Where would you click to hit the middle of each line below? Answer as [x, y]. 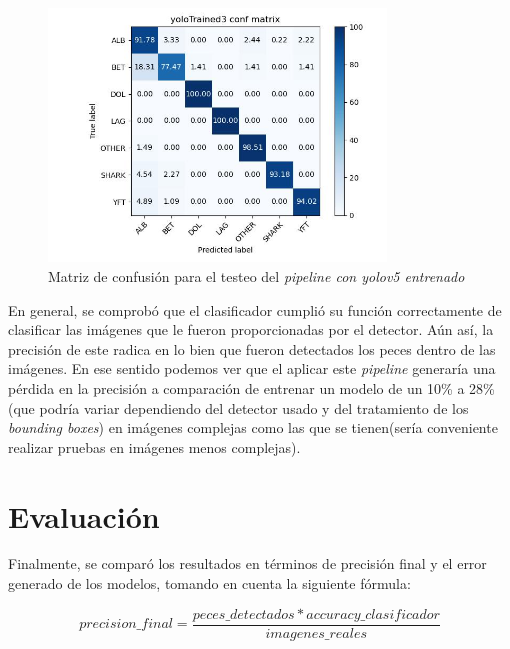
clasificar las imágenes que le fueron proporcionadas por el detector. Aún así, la [251, 329]
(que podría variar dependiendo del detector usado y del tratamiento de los [238, 407]
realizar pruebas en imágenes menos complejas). [154, 446]
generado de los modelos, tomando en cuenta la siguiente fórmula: [209, 583]
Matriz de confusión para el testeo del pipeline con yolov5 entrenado [256, 275]
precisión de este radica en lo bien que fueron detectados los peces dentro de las [252, 348]
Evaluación [84, 515]
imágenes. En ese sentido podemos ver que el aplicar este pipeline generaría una [252, 368]
